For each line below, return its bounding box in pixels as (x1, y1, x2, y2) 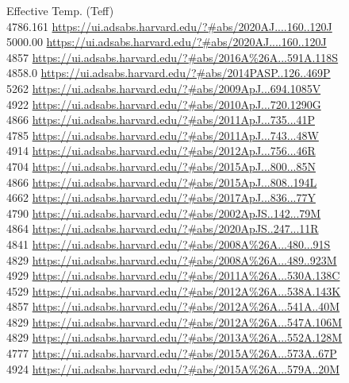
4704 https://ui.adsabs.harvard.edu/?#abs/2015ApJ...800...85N (6, 157, 316, 174)
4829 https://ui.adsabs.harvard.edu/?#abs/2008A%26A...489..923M (6, 251, 337, 268)
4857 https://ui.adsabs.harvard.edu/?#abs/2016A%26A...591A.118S (6, 48, 339, 65)
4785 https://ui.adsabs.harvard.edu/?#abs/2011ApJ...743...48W (6, 126, 319, 143)
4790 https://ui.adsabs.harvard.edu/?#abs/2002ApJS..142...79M (6, 204, 321, 221)
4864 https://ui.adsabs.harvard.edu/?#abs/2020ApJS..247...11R (6, 220, 319, 237)
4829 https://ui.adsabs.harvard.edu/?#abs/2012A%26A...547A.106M (6, 313, 343, 330)
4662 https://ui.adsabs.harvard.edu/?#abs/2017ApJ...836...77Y (6, 189, 316, 206)
